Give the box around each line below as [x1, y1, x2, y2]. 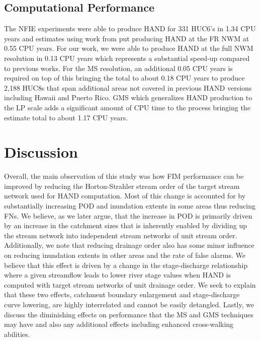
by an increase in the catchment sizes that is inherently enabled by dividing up [4, 220, 247, 231]
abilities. [4, 328, 30, 339]
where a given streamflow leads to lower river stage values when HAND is [4, 269, 231, 280]
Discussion [4, 142, 78, 162]
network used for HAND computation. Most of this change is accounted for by [4, 190, 246, 201]
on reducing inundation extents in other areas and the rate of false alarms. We [4, 250, 246, 260]
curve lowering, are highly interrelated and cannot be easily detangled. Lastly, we [4, 299, 254, 309]
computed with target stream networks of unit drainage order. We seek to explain [4, 279, 256, 290]
